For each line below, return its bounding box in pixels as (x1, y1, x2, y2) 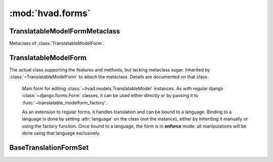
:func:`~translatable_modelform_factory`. (22, 99, 108, 106)
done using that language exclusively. (22, 130, 101, 136)
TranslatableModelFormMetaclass (9, 27, 120, 35)
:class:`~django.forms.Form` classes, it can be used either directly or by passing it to (22, 93, 199, 99)
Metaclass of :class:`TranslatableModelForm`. (9, 40, 105, 47)
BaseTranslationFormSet (9, 143, 89, 152)
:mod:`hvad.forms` (9, 8, 91, 19)
